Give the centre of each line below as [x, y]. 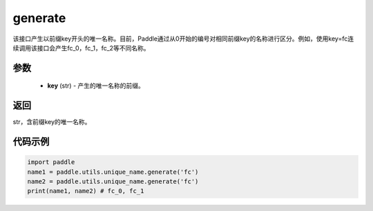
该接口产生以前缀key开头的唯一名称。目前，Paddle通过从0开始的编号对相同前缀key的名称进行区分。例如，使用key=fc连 [183, 39]
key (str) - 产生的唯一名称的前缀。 [96, 86]
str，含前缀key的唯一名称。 [52, 122]
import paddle [51, 162]
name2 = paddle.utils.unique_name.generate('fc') [113, 182]
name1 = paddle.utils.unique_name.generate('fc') [113, 172]
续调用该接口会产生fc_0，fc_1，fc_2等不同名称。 [81, 48]
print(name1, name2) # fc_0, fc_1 [86, 191]
